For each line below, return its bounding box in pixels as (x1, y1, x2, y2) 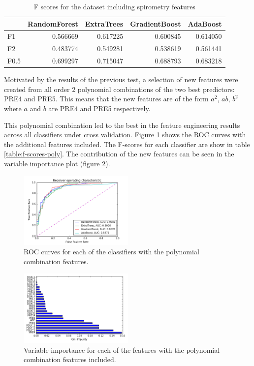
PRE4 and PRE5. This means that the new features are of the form (4, 93, 209, 104)
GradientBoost (130, 18, 181, 29)
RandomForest (28, 18, 78, 29)
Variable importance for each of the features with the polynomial (24, 344, 220, 355)
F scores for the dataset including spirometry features (33, 1, 195, 11)
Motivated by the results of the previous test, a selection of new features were (4, 74, 238, 85)
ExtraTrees (85, 18, 124, 29)
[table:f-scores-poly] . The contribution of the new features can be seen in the (4, 149, 234, 159)
